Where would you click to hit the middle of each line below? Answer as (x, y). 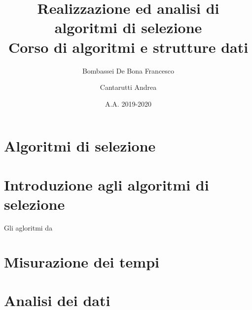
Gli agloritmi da (28, 227)
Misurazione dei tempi (82, 261)
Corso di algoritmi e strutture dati (128, 47)
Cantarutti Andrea (128, 87)
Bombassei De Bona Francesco (128, 70)
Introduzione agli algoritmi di (107, 184)
